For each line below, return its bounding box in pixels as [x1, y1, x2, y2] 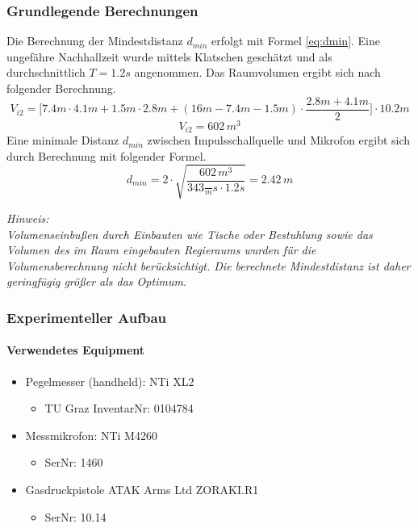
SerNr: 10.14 [44, 508, 107, 525]
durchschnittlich [6, 64, 86, 81]
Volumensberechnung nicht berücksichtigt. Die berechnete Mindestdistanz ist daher [6, 257, 411, 274]
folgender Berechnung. [6, 80, 116, 96]
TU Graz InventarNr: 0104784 [44, 400, 194, 417]
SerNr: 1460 [44, 454, 103, 471]
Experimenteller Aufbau [6, 307, 167, 327]
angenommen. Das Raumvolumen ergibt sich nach [134, 64, 381, 81]
